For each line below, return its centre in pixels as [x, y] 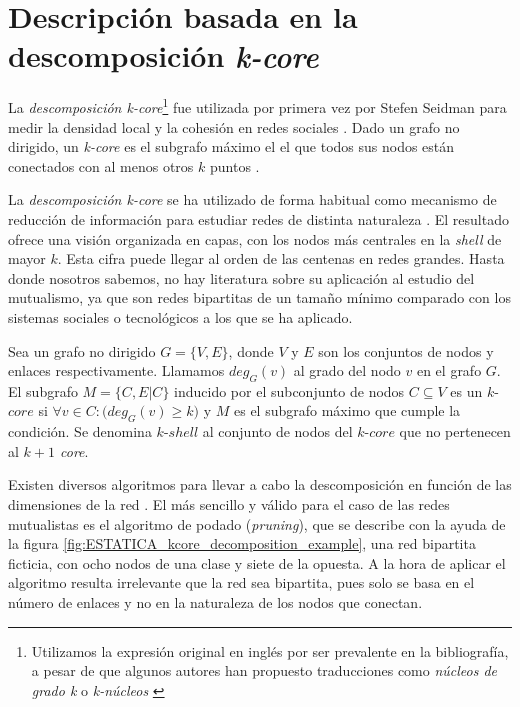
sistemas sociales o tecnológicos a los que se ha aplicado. [180, 316]
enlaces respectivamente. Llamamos [116, 370]
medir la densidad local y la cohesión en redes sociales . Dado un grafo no [234, 126]
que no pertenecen [455, 431]
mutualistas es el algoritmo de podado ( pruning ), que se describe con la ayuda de [257, 523]
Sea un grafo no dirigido [82, 350]
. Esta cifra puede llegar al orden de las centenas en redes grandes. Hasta [281, 258]
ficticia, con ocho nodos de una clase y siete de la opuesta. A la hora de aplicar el [257, 562]
